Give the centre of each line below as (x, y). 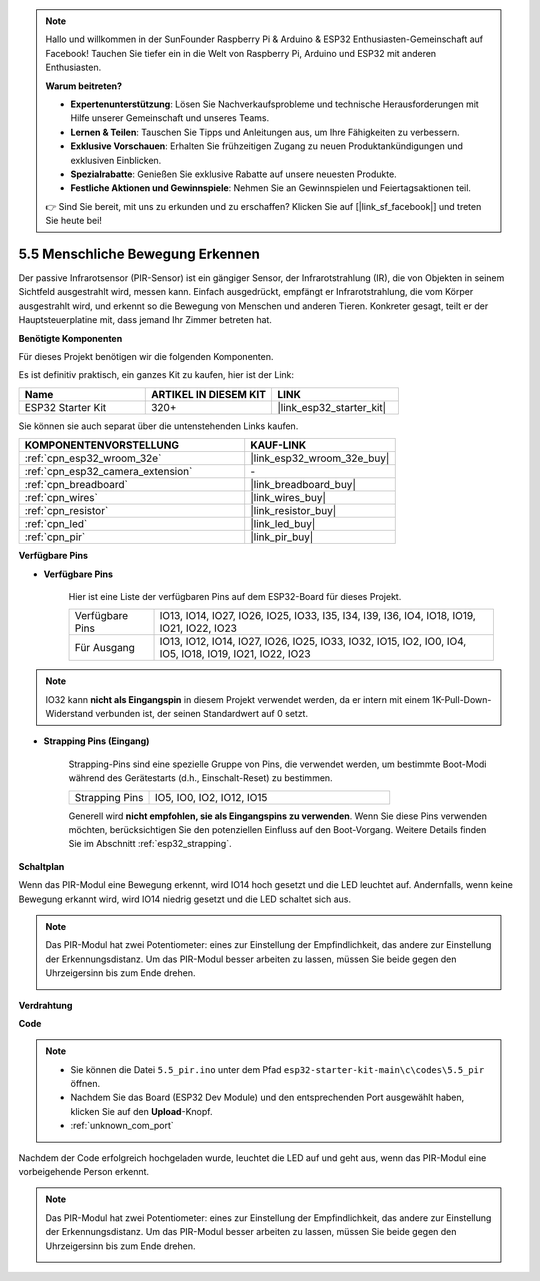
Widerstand (69, 714)
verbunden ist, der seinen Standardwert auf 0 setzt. (202, 714)
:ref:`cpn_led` (56, 524)
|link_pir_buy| (282, 537)
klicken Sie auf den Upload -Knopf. (141, 1111)
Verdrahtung (45, 1005)
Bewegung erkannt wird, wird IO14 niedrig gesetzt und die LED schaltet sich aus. (185, 899)
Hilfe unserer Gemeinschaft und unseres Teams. (170, 118)
